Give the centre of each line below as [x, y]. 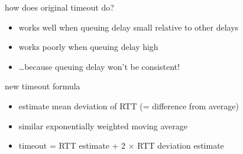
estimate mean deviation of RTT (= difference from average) [129, 106]
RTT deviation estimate [181, 145]
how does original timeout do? [59, 7]
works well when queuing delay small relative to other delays [129, 27]
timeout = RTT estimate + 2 [72, 145]
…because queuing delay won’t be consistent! [99, 66]
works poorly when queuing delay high [88, 47]
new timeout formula [43, 86]
